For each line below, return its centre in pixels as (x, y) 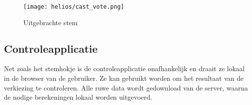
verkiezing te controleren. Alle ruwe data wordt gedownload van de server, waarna (126, 87)
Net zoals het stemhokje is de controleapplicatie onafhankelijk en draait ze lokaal (124, 68)
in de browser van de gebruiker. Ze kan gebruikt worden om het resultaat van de (124, 78)
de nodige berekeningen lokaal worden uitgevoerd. (78, 97)
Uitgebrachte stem (50, 22)
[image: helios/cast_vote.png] (74, 7)
